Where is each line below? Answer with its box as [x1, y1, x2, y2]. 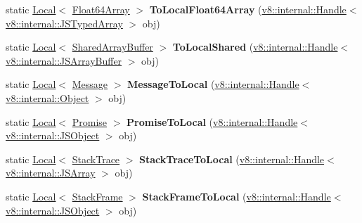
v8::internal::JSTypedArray [6, 15, 123, 30]
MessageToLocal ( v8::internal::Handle [127, 77, 299, 91]
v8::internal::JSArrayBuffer [6, 53, 122, 68]
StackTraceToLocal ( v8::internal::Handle [139, 151, 325, 166]
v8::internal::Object [6, 90, 89, 105]
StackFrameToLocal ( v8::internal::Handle [142, 189, 331, 203]
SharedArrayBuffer [72, 39, 153, 54]
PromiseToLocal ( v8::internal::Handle [127, 114, 298, 129]
